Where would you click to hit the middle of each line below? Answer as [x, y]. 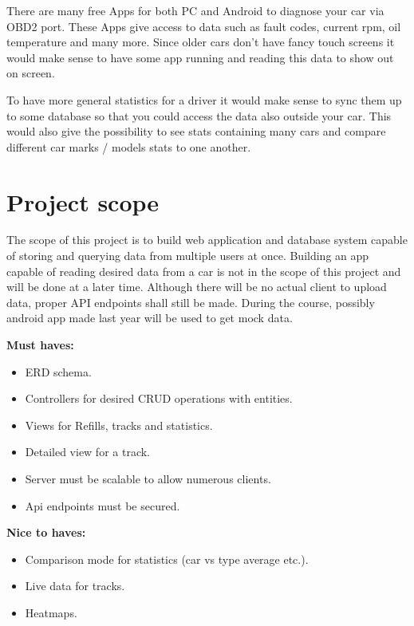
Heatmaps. [51, 612]
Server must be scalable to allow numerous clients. [148, 478]
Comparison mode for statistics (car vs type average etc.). [167, 559]
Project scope [83, 201]
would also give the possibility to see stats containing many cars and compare [196, 131]
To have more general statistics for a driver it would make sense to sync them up [204, 99]
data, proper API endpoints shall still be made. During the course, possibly [191, 302]
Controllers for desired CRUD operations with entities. [159, 398]
